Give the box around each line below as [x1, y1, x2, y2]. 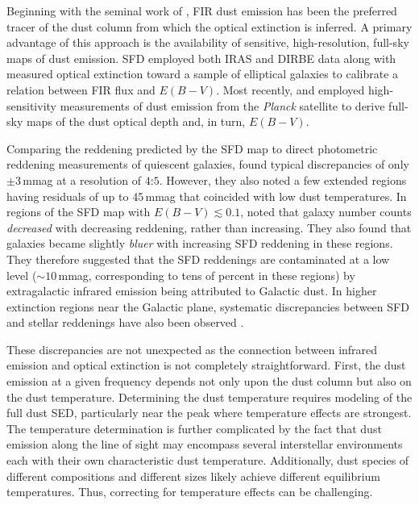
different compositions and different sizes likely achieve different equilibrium [6, 467, 381, 484]
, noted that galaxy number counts [240, 203, 412, 220]
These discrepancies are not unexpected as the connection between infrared [6, 340, 378, 357]
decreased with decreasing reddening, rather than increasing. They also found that [6, 219, 412, 236]
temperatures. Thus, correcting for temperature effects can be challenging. [6, 483, 373, 500]
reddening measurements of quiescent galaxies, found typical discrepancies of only [6, 156, 409, 173]
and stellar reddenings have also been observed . [6, 314, 244, 331]
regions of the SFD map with [6, 203, 151, 220]
